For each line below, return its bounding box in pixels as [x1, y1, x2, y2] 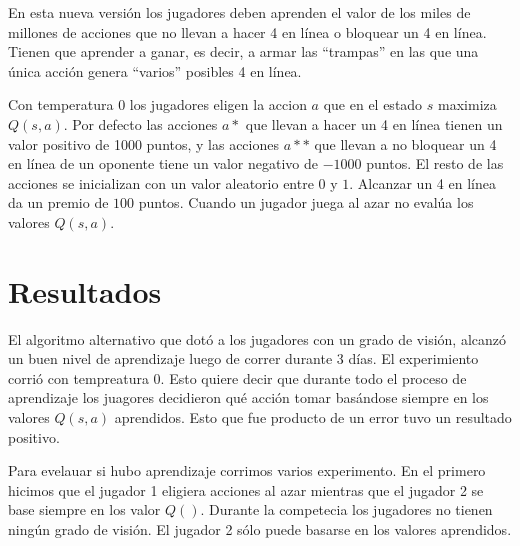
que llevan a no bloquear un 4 [314, 133, 497, 154]
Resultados [8, 270, 162, 311]
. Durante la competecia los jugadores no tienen [200, 499, 493, 520]
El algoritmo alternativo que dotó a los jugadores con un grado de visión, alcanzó [8, 328, 506, 349]
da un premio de [8, 192, 109, 213]
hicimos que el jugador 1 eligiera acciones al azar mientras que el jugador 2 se [8, 479, 484, 500]
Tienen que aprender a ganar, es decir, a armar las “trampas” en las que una [8, 41, 479, 62]
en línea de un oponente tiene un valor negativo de [8, 153, 318, 174]
